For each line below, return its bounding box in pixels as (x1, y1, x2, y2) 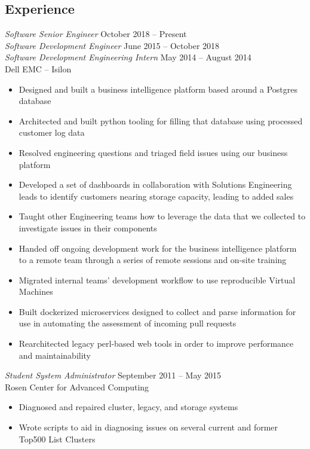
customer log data (19, 126, 85, 139)
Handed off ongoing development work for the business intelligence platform (19, 242, 297, 254)
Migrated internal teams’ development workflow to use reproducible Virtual (19, 273, 296, 286)
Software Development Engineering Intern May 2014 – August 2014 (5, 51, 251, 63)
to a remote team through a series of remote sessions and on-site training (19, 253, 287, 266)
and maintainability (19, 349, 91, 361)
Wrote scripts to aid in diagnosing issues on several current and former (19, 421, 278, 433)
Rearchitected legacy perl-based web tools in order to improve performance (19, 337, 294, 350)
